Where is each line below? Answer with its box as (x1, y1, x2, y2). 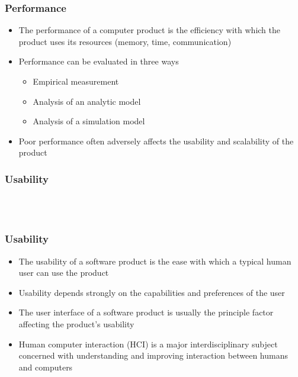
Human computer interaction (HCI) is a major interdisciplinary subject (18, 337, 278, 350)
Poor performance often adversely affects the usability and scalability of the (18, 134, 294, 147)
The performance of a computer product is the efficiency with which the (18, 24, 281, 36)
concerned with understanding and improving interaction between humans (18, 349, 288, 362)
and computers (18, 360, 73, 373)
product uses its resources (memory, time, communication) (18, 35, 232, 47)
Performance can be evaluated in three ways (18, 55, 179, 67)
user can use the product (18, 266, 109, 279)
